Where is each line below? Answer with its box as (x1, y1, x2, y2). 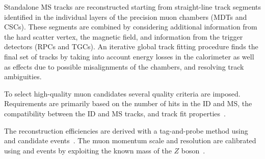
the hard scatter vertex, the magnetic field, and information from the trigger (4, 31, 243, 42)
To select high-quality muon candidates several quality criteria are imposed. (4, 88, 241, 99)
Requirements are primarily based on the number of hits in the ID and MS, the (4, 98, 252, 109)
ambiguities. (4, 71, 42, 82)
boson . (181, 145, 205, 155)
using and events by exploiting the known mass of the (4, 145, 172, 155)
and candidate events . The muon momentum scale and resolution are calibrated (4, 135, 256, 146)
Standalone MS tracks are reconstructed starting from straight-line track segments (4, 2, 261, 12)
